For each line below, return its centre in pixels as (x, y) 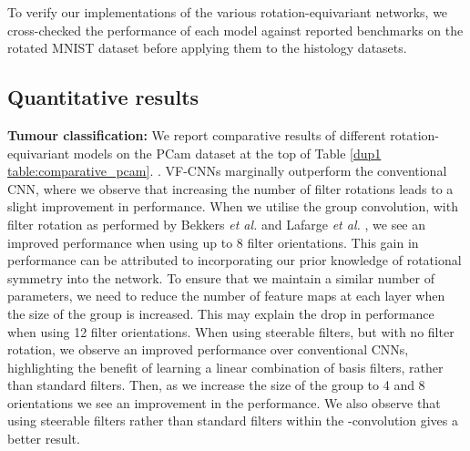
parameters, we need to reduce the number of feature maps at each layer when (226, 296)
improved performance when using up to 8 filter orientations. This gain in (213, 242)
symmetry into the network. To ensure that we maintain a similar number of (221, 277)
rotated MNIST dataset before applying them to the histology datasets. (207, 48)
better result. (44, 439)
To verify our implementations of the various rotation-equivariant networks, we (228, 12)
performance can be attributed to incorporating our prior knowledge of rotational (235, 260)
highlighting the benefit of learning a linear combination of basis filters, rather (225, 367)
